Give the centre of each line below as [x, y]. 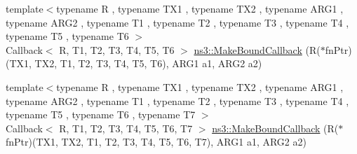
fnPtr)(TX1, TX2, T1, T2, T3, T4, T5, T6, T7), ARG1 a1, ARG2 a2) [156, 142]
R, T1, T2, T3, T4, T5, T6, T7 [126, 128]
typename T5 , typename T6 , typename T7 [101, 114]
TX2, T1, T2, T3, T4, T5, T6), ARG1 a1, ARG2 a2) [148, 63]
